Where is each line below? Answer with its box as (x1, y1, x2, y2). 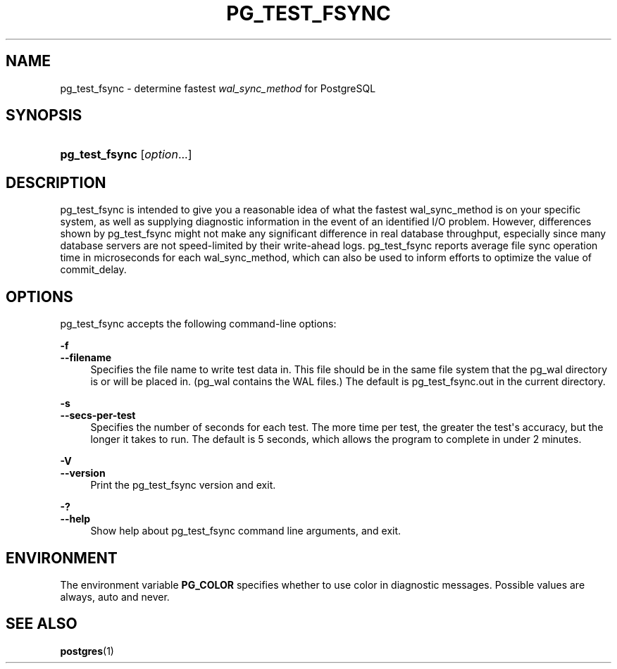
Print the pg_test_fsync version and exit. (90, 479, 276, 492)
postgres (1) (60, 644, 114, 657)
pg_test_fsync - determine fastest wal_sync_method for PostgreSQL (60, 82, 376, 94)
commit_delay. (60, 263, 127, 276)
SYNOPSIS (6, 106, 82, 125)
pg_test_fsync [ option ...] (60, 147, 192, 162)
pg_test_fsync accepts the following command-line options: (60, 318, 337, 330)
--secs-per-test (60, 409, 136, 422)
